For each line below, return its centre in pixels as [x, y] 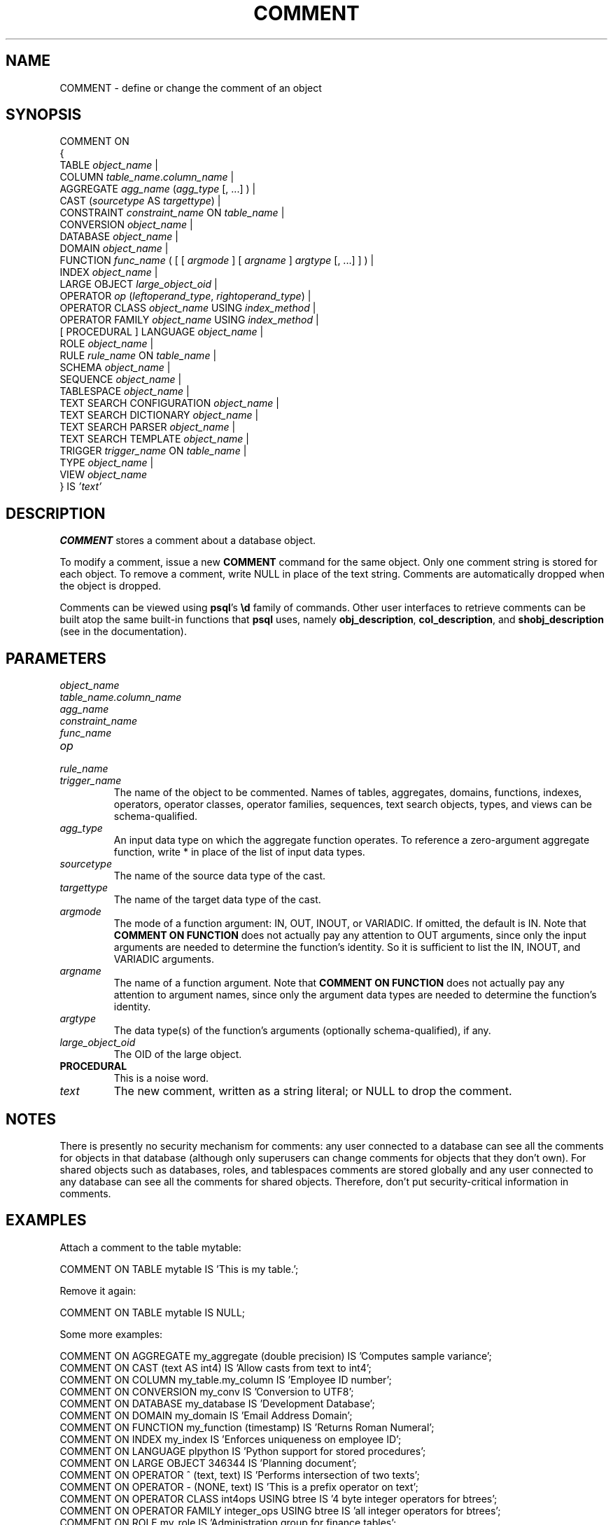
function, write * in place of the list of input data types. [239, 852]
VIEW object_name [104, 475]
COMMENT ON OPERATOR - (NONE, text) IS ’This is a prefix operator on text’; [239, 1486]
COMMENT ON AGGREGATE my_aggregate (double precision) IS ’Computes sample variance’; [276, 1356]
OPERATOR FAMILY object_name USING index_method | [189, 320]
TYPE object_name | [107, 463]
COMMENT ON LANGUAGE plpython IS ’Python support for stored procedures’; [243, 1451]
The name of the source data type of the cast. [220, 876]
